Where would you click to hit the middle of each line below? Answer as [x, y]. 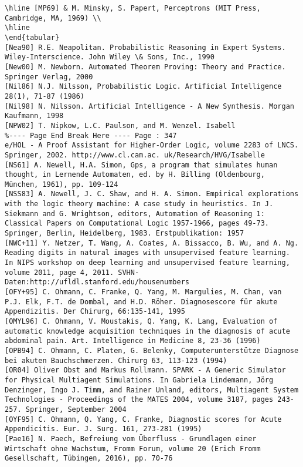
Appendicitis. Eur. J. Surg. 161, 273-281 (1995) [103, 429]
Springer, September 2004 [76, 409]
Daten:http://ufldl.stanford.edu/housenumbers [97, 282]
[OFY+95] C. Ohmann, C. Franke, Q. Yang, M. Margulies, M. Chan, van [143, 292]
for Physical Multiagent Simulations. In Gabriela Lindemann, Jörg [139, 380]
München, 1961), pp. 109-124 [62, 184]
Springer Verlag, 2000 [49, 77]
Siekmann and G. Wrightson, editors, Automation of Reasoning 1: [135, 214]
